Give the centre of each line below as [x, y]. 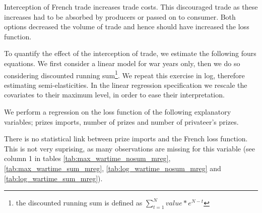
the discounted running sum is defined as [79, 203]
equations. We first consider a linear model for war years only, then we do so [122, 63]
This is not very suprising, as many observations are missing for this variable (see [130, 148]
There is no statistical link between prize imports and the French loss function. [126, 139]
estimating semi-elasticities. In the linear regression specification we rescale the [126, 85]
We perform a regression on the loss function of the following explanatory [118, 112]
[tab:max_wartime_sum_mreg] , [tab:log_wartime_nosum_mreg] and [113, 168]
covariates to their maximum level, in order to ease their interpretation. [114, 95]
